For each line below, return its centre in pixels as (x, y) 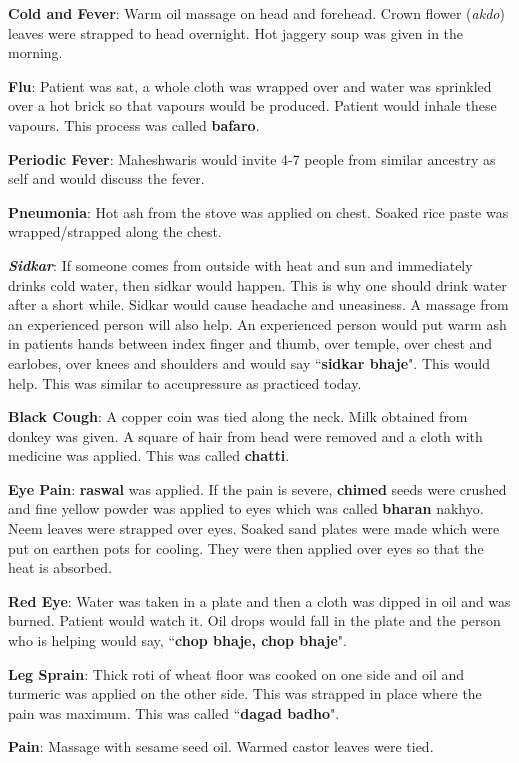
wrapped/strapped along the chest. (115, 231)
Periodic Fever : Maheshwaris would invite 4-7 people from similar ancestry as (252, 158)
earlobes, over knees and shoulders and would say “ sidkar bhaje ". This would (249, 362)
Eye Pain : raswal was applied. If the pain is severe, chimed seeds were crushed (257, 488)
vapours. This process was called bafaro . (134, 124)
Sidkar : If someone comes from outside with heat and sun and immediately (240, 264)
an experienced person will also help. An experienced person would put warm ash (257, 323)
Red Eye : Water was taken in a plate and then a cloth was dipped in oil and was (259, 600)
